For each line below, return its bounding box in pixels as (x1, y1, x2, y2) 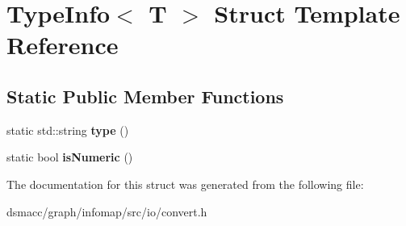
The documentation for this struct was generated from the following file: (6, 175, 364, 192)
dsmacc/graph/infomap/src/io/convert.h (6, 203, 207, 220)
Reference (6, 28, 119, 61)
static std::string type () (6, 121, 129, 138)
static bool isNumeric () (6, 149, 133, 165)
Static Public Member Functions (6, 83, 284, 108)
